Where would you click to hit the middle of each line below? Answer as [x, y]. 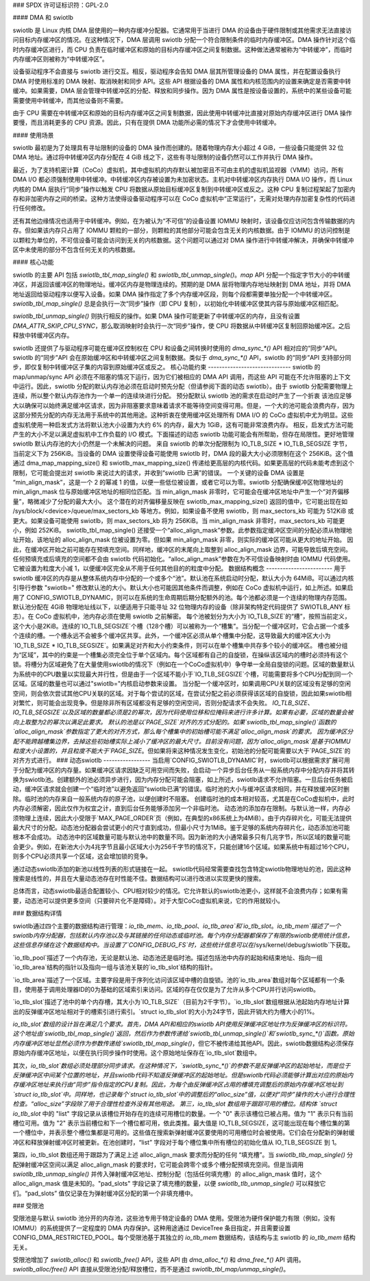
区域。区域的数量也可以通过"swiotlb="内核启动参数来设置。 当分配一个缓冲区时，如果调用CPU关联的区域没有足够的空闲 [182, 684]
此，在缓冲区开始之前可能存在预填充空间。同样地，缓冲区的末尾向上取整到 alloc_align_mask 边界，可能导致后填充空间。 [182, 549]
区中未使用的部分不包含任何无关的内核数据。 [76, 249]
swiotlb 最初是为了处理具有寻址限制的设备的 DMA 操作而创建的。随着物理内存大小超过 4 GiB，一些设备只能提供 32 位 [178, 148]
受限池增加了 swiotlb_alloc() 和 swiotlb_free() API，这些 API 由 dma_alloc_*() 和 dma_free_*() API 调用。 [159, 1260]
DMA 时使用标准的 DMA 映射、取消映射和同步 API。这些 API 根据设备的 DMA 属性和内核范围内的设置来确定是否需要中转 [182, 81]
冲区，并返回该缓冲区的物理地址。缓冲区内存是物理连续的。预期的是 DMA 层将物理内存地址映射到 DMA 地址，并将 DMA [182, 284]
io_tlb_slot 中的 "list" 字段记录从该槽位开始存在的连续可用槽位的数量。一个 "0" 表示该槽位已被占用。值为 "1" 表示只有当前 [183, 1113]
